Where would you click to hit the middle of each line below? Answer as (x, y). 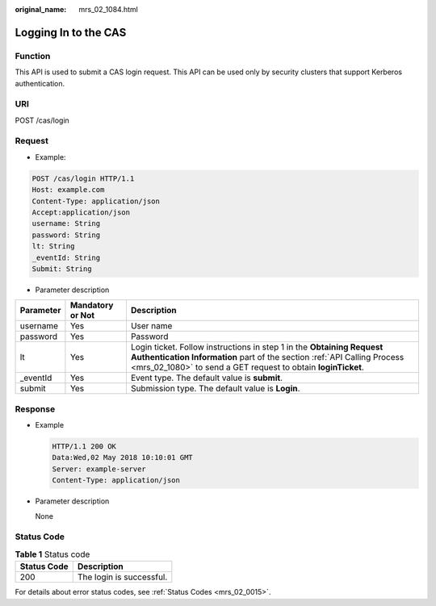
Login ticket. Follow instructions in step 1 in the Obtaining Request (257, 347)
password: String (66, 235)
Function (33, 56)
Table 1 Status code (52, 554)
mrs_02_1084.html (109, 9)
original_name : (41, 9)
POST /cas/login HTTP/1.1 (83, 178)
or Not (82, 316)
